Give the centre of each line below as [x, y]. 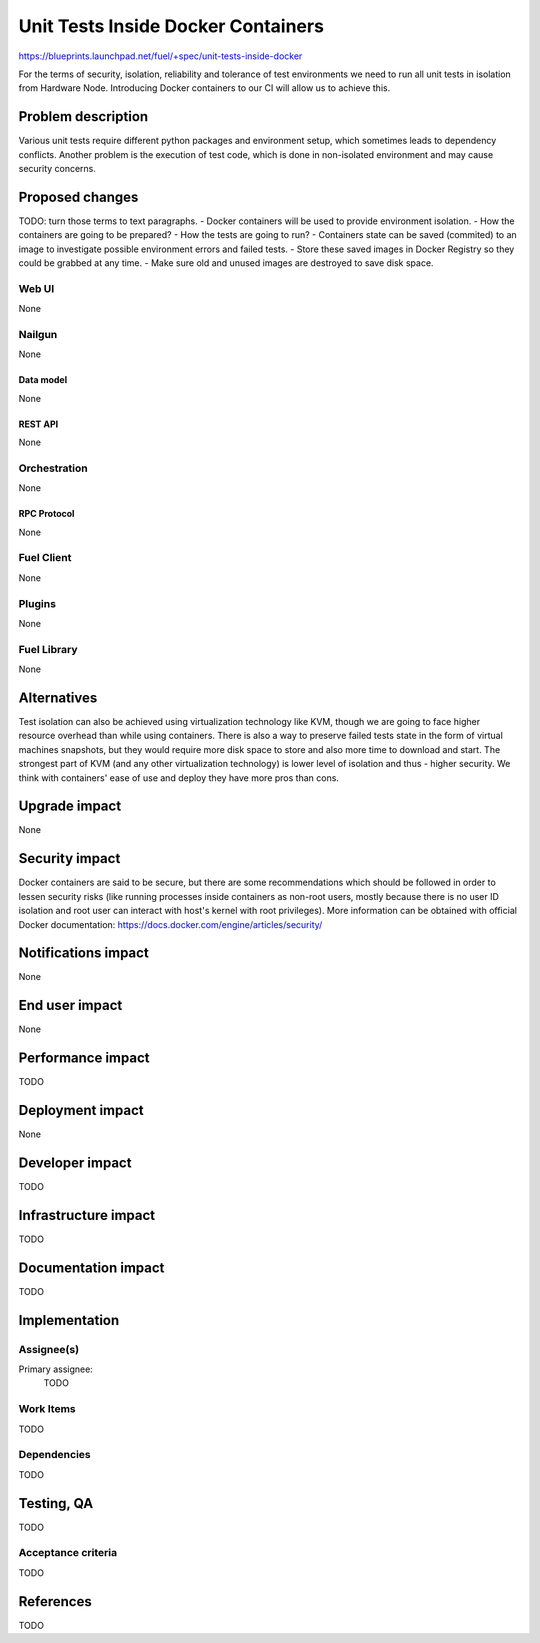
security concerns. [57, 169]
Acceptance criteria [68, 1553]
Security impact [69, 858]
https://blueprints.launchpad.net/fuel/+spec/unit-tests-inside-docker [160, 56]
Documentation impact [91, 1267]
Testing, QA [56, 1503]
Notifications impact [83, 953]
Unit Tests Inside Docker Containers [171, 26]
